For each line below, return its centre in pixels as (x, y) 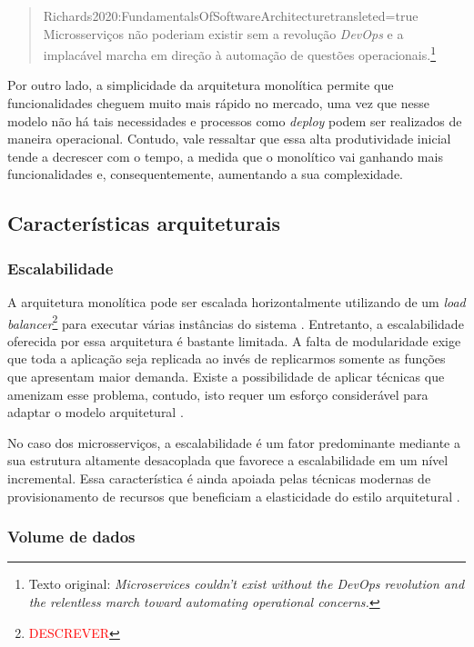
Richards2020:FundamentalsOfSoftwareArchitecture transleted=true (231, 15)
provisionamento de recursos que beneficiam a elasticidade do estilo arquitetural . (234, 496)
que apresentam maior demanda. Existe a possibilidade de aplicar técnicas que (226, 377)
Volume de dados (71, 537)
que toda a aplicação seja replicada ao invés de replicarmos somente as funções (227, 358)
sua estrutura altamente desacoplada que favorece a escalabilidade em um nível (228, 460)
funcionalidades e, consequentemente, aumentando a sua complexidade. (206, 174)
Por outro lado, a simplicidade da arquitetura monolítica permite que (201, 85)
